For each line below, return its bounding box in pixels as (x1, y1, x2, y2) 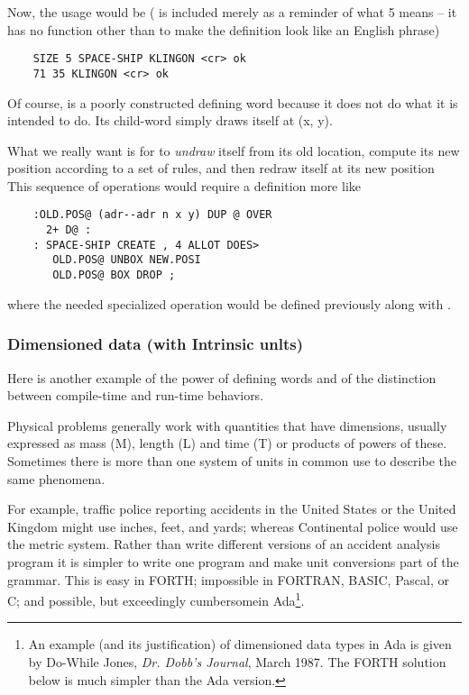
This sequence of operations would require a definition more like (7, 176, 361, 195)
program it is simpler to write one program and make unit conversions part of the (7, 552, 459, 571)
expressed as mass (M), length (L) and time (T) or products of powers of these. (7, 434, 447, 453)
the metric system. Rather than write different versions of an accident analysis (7, 535, 440, 553)
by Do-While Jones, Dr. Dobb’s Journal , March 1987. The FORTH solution (28, 652, 446, 671)
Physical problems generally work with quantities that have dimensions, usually (7, 416, 447, 434)
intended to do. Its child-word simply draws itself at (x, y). (7, 111, 333, 130)
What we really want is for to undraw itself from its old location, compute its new (7, 141, 460, 160)
